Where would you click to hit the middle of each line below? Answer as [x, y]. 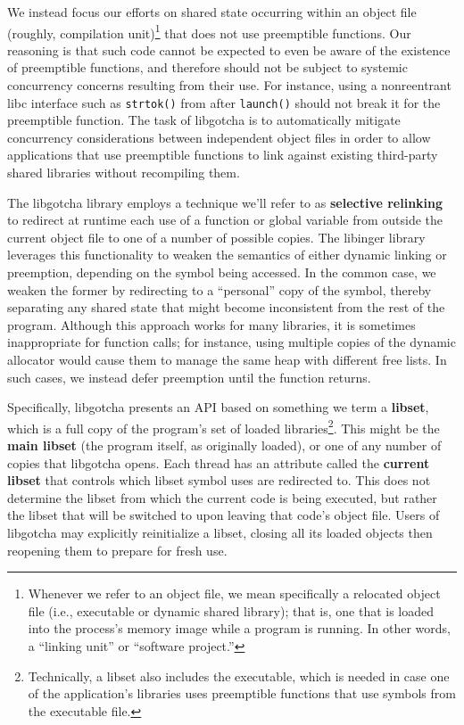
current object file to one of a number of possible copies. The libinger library [216, 237]
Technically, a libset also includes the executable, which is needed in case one [239, 676]
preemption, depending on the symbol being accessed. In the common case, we [222, 272]
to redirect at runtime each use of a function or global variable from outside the [225, 220]
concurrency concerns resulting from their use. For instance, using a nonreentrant [229, 85]
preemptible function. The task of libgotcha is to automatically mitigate [204, 120]
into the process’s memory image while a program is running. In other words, [239, 628]
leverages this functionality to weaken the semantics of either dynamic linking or [227, 255]
